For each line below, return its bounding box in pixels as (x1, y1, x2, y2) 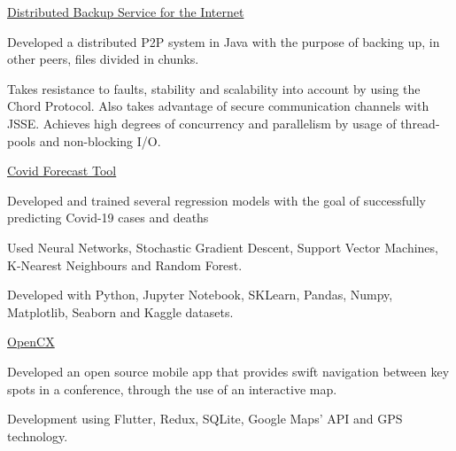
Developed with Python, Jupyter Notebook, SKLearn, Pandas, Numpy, (7, 285, 393, 304)
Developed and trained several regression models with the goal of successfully (7, 191, 426, 209)
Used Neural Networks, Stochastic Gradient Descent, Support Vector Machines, (7, 237, 438, 256)
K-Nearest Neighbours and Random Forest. (7, 255, 243, 274)
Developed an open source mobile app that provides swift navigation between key (7, 362, 450, 380)
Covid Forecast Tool (7, 161, 117, 180)
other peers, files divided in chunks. (7, 50, 199, 68)
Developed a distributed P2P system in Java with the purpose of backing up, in (7, 32, 440, 51)
